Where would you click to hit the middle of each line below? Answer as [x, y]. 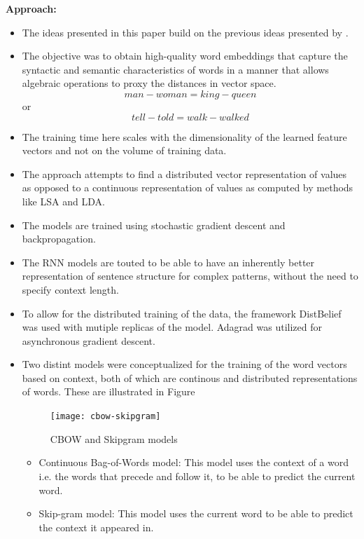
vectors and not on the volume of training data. [124, 150]
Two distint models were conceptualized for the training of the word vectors [184, 364]
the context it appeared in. [96, 527]
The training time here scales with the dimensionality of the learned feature [184, 136]
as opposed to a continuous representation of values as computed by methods [188, 187]
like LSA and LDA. [63, 201]
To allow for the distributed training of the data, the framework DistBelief [182, 313]
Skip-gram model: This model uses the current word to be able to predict [196, 513]
